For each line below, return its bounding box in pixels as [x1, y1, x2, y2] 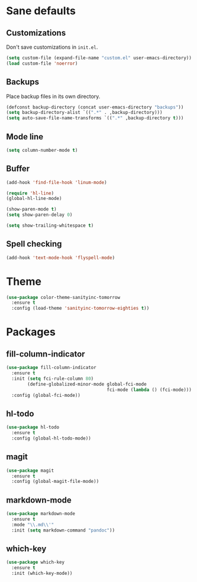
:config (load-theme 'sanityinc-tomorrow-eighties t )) [11, 306, 150, 311]
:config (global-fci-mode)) [11, 392, 81, 398]
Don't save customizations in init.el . [6, 43, 98, 50]
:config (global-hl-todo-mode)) [11, 435, 92, 441]
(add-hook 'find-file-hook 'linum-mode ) [6, 179, 108, 185]
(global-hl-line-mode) [6, 196, 62, 202]
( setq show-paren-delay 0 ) [6, 212, 73, 218]
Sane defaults [6, 4, 76, 18]
